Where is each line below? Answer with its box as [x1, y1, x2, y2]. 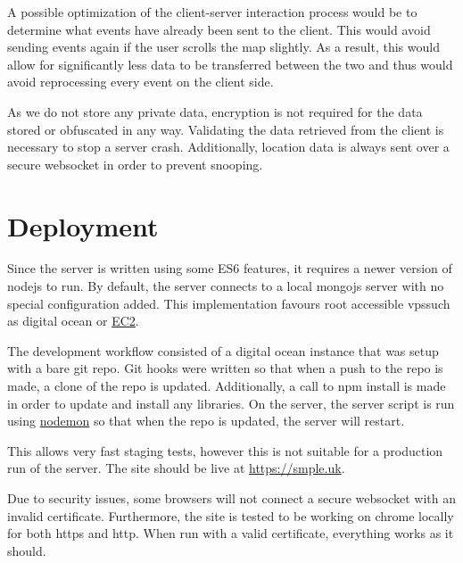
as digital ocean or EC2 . [7, 311, 139, 330]
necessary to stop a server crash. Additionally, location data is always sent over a [7, 137, 450, 156]
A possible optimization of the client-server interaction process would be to [7, 3, 418, 21]
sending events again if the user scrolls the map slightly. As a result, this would [7, 37, 440, 56]
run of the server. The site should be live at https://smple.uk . [7, 459, 345, 477]
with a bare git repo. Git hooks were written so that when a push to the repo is [7, 359, 443, 377]
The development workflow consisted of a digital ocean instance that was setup [7, 341, 439, 360]
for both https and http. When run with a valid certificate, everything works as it [7, 524, 454, 542]
